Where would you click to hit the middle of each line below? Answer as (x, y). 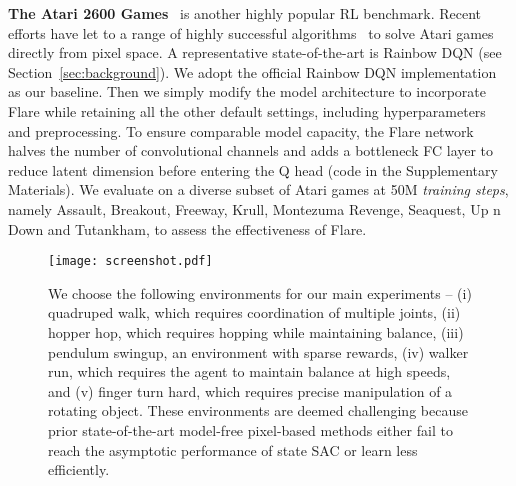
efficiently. (79, 469)
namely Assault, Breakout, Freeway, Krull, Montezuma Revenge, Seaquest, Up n (254, 208)
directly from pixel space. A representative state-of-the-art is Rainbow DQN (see (255, 52)
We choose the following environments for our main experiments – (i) (260, 292)
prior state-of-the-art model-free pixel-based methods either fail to (250, 429)
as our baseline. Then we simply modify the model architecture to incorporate (247, 91)
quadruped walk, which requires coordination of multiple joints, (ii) (254, 312)
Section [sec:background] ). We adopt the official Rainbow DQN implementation (252, 71)
